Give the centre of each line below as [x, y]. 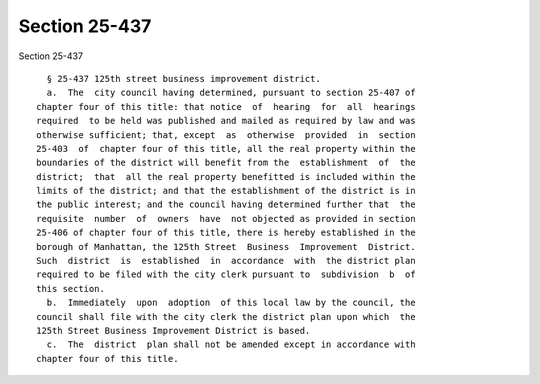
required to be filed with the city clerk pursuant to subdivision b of [226, 274]
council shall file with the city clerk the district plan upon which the [226, 316]
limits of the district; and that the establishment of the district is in [226, 191]
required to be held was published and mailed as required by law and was [226, 121]
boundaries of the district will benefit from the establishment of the [226, 163]
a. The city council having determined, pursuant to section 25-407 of [231, 93]
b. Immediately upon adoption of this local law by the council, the [231, 303]
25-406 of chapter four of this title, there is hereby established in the [226, 233]
